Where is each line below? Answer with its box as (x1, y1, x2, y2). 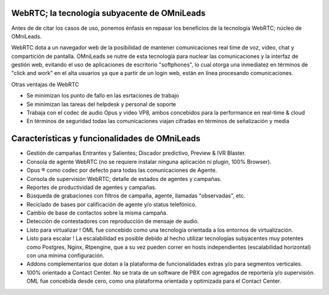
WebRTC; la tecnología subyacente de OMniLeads (11, 8, 206, 18)
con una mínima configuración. (26, 252, 105, 259)
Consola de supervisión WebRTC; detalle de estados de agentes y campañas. (26, 175, 222, 182)
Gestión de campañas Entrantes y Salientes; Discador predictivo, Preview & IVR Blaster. (26, 149, 246, 157)
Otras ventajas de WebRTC (11, 80, 79, 88)
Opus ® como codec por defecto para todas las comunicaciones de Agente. (26, 166, 218, 174)
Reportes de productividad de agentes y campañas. (26, 183, 157, 191)
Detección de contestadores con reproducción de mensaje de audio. (26, 218, 199, 225)
